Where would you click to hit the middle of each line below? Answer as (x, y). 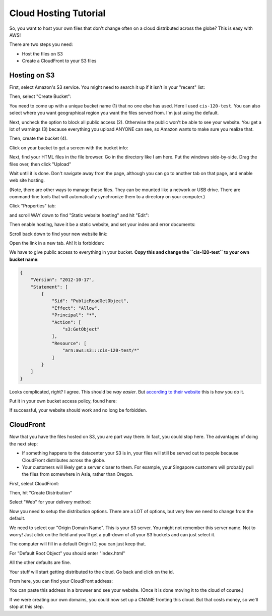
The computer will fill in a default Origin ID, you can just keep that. (78, 544)
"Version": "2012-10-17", (62, 280)
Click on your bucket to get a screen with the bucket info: (69, 148)
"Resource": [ (69, 343)
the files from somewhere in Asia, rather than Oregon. (78, 474)
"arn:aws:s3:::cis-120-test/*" (101, 350)
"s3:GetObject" (81, 329)
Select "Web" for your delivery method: (50, 502)
